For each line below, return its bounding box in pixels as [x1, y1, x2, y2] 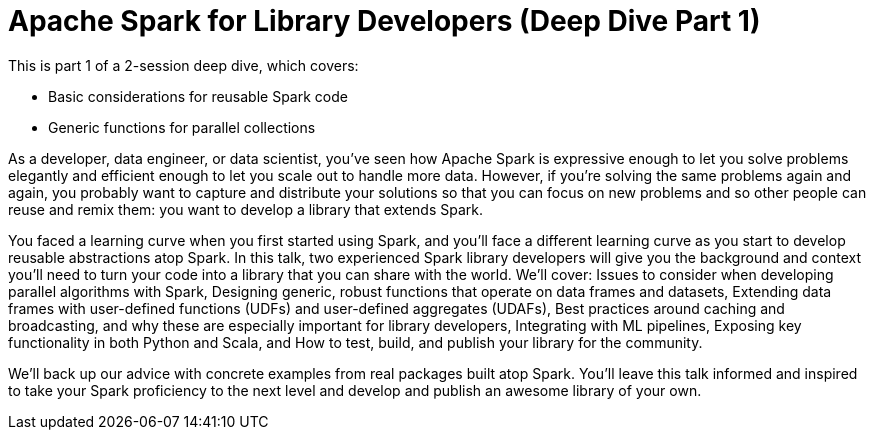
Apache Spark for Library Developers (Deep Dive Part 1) [8, 4, 761, 38]
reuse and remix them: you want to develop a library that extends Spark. [8, 200, 484, 218]
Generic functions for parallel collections [48, 118, 316, 136]
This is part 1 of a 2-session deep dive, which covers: [8, 56, 359, 74]
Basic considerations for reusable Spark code [48, 87, 348, 105]
